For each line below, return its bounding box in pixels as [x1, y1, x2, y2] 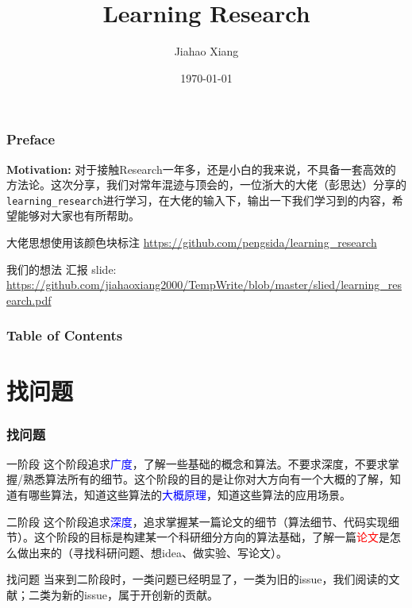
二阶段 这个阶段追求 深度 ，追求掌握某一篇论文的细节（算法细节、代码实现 [6, 513, 388, 529]
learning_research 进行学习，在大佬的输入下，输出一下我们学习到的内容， [6, 191, 392, 208]
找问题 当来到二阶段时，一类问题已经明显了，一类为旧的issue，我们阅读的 [6, 571, 389, 587]
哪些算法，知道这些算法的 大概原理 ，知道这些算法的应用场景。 [28, 487, 351, 503]
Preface [6, 129, 56, 149]
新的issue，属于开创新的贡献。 [61, 587, 218, 603]
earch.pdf [6, 291, 52, 308]
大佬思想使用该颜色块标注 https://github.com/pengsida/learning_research [6, 234, 377, 251]
